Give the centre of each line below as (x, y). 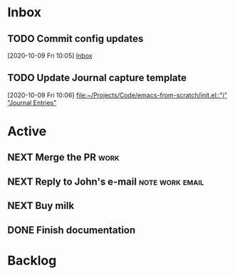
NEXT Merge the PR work (63, 157)
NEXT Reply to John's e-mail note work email (106, 182)
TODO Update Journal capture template (97, 78)
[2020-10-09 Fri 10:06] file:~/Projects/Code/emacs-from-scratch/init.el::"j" (117, 95)
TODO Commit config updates (75, 39)
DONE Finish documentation (72, 230)
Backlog (32, 260)
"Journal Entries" (32, 102)
